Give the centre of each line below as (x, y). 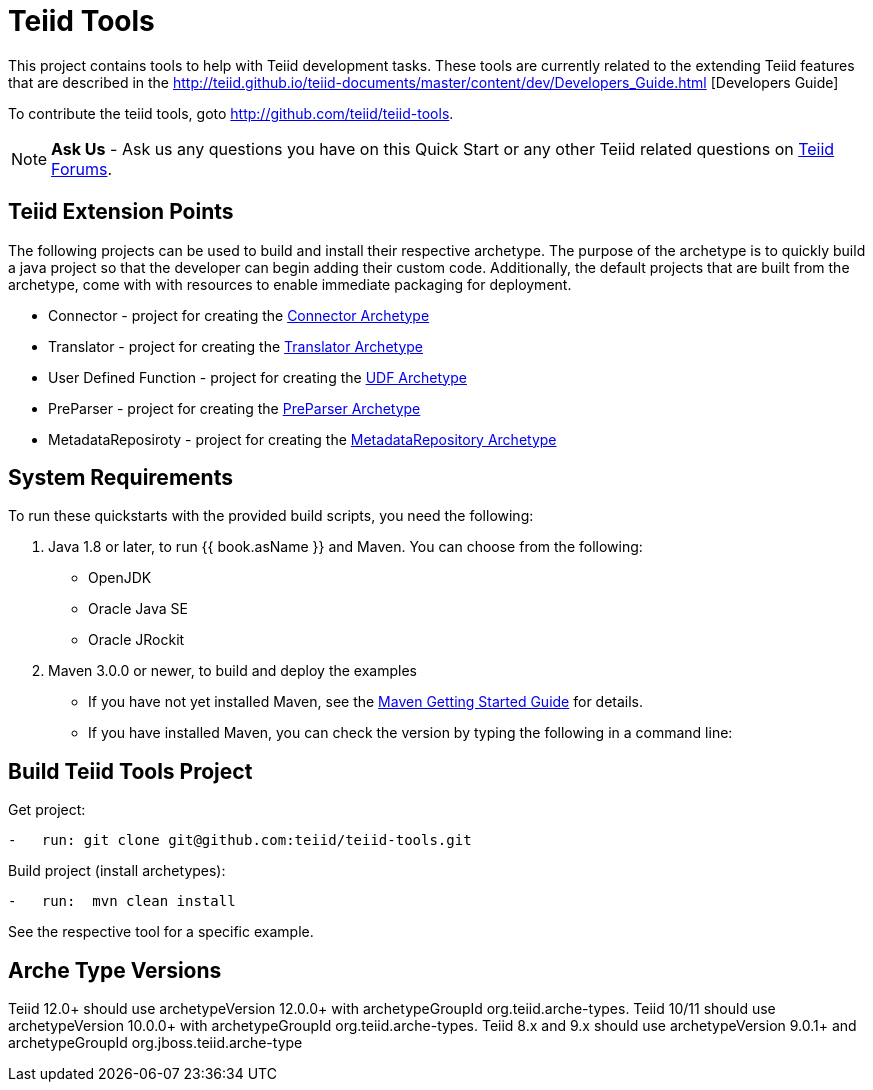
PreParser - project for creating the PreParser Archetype (234, 408)
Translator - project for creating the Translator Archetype (236, 346)
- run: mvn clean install (122, 901)
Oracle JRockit (136, 640)
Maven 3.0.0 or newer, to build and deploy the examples (232, 671)
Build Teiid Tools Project (130, 771)
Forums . (82, 168)
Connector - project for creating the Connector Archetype (239, 315)
